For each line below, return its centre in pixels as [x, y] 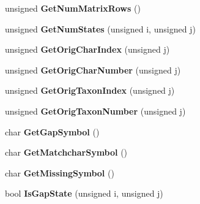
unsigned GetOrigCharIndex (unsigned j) [87, 49]
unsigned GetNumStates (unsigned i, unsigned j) [100, 28]
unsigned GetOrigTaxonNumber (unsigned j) [95, 111]
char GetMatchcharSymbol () [66, 152]
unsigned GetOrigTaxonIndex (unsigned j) [90, 90]
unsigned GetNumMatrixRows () [73, 8]
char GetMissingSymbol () [60, 172]
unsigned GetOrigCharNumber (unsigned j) [93, 70]
